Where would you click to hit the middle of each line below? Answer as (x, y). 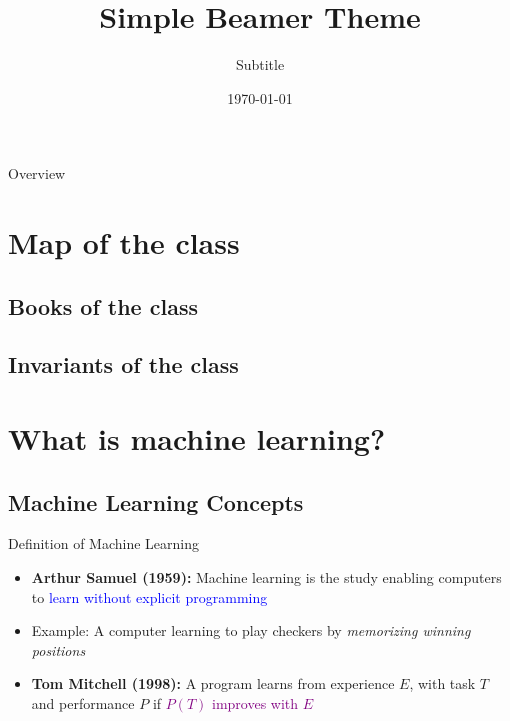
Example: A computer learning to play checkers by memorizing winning (251, 630)
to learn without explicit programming (149, 596)
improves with (255, 702)
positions (58, 649)
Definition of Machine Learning (104, 543)
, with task (442, 683)
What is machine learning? (197, 438)
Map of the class (124, 242)
